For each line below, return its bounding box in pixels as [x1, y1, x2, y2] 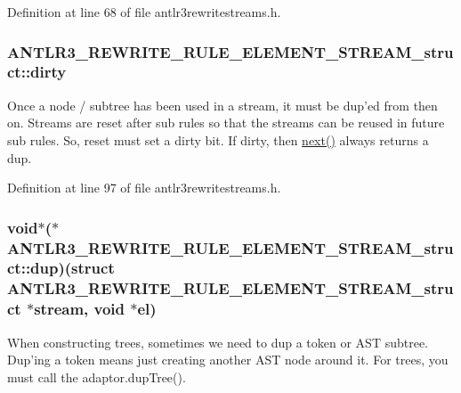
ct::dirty [7, 61, 67, 83]
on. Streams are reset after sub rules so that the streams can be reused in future [7, 113, 445, 132]
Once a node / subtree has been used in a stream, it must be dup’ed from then [7, 95, 438, 114]
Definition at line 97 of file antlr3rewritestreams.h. [7, 178, 281, 197]
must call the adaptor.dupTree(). [7, 367, 186, 386]
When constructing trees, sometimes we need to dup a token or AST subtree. [7, 332, 428, 351]
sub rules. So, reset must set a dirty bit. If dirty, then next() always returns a [7, 130, 429, 149]
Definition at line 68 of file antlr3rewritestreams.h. [7, 3, 281, 20]
